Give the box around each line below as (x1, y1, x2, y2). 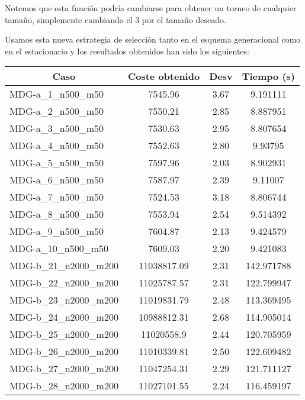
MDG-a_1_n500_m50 (9, 87, 104, 101)
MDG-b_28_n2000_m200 (9, 379, 118, 393)
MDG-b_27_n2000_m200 (9, 362, 118, 376)
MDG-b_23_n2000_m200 (9, 293, 118, 307)
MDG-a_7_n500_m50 (9, 190, 104, 204)
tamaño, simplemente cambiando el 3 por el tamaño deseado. (5, 13, 226, 25)
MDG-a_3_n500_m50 (9, 121, 104, 136)
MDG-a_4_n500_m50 (9, 138, 104, 153)
